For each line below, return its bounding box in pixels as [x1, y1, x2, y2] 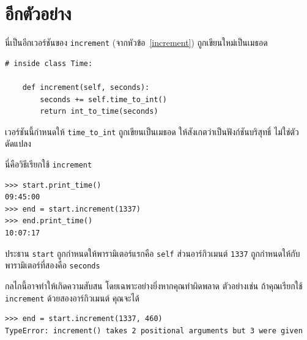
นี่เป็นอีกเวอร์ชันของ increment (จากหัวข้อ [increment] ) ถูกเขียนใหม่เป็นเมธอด [5, 36, 268, 49]
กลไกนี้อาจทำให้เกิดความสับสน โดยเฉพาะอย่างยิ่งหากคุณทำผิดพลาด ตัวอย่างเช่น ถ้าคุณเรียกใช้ [5, 279, 303, 292]
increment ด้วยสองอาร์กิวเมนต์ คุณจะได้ [5, 291, 139, 304]
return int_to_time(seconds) [40, 107, 158, 116]
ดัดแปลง [5, 137, 31, 150]
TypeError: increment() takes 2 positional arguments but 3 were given [5, 326, 303, 335]
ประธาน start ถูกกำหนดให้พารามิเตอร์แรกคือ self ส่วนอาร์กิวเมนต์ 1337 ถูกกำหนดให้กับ [5, 246, 300, 259]
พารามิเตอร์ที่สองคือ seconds [5, 259, 100, 272]
